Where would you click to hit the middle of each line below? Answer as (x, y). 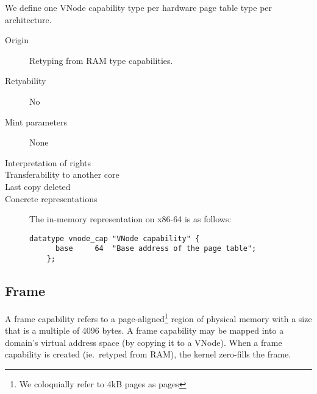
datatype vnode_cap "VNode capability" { (115, 238)
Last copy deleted (38, 186)
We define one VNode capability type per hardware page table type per (139, 7)
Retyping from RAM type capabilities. (101, 60)
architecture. (28, 19)
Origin (17, 40)
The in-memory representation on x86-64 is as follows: (130, 219)
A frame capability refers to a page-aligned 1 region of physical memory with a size (158, 317)
